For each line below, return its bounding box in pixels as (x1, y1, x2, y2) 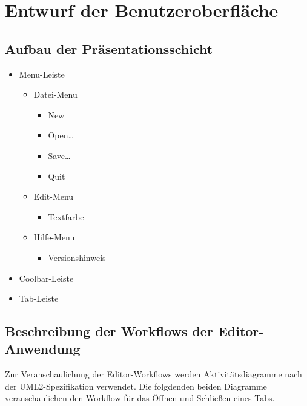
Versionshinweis (48, 251, 106, 263)
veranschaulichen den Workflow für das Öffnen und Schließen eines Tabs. (5, 391, 275, 404)
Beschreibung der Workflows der (5, 322, 213, 340)
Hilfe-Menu (33, 231, 75, 243)
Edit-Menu (33, 190, 74, 203)
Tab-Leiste (19, 292, 59, 305)
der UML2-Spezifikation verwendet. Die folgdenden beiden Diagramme (5, 379, 267, 392)
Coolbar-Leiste (19, 271, 74, 284)
